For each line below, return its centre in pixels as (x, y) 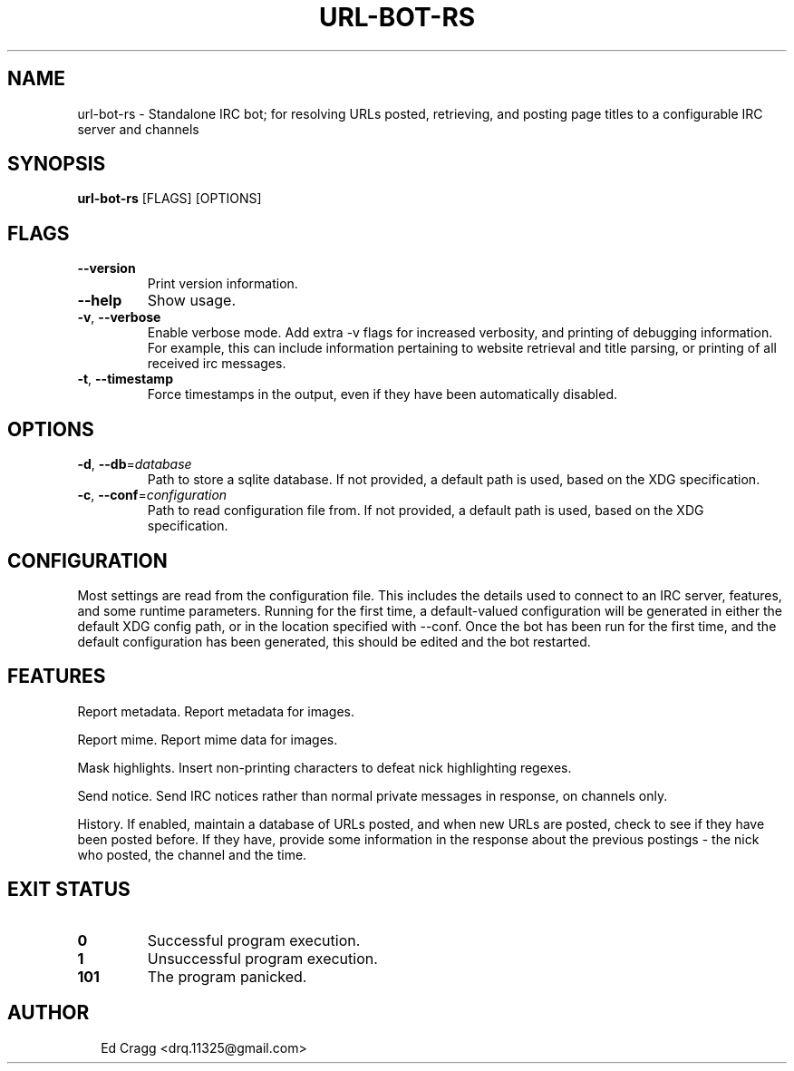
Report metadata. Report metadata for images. (216, 711)
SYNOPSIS (57, 164)
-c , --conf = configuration (152, 495)
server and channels (138, 129)
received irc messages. (217, 364)
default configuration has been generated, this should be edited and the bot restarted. (334, 641)
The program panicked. (227, 976)
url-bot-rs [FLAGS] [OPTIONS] (169, 199)
